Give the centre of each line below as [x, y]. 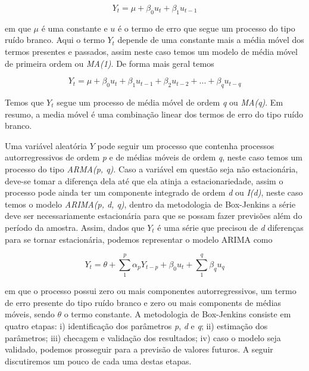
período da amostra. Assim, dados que [75, 227]
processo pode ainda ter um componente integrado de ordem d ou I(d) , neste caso [154, 192]
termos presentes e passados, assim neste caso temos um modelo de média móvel [151, 51]
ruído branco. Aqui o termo [55, 40]
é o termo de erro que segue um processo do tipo [206, 28]
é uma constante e [74, 28]
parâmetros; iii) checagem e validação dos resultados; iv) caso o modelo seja [143, 337]
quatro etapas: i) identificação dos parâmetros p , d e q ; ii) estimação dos [136, 326]
